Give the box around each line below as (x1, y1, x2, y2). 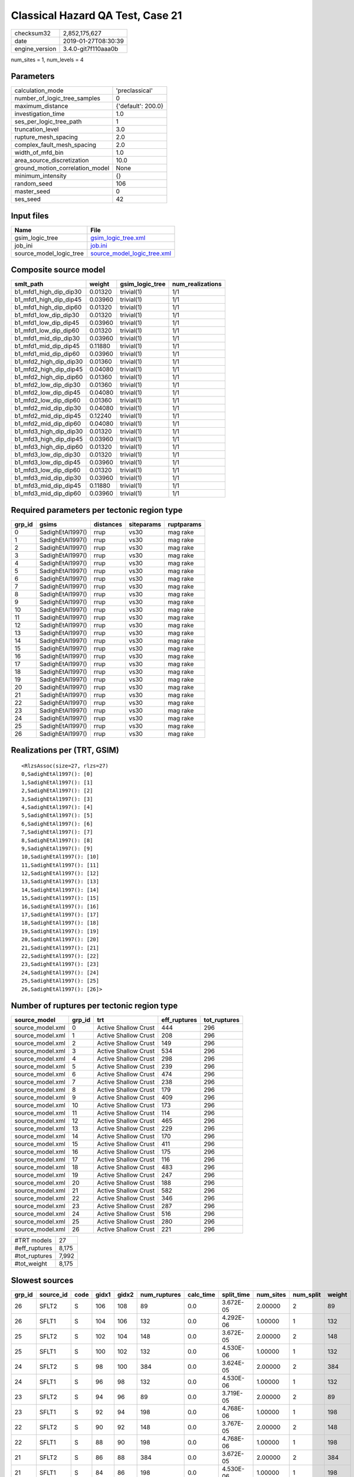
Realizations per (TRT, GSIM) (11, 745, 119, 756)
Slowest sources (11, 1275, 74, 1285)
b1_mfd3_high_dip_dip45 (14, 435, 83, 443)
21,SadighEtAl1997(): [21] (21, 944, 100, 951)
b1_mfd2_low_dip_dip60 (14, 396, 81, 405)
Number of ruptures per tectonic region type (11, 1001, 178, 1011)
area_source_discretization (14, 157, 89, 165)
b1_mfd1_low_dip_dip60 (14, 327, 80, 335)
